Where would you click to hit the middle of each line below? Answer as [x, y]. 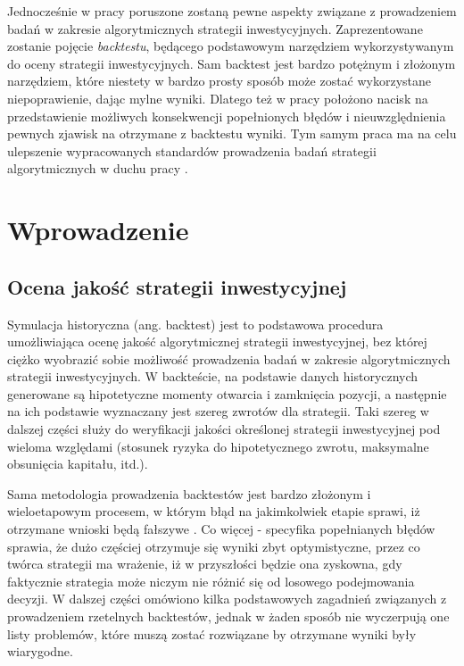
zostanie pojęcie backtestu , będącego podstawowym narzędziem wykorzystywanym [231, 46]
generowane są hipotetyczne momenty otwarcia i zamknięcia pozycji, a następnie [227, 393]
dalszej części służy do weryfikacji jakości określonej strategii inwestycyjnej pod [224, 429]
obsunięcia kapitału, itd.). [78, 464]
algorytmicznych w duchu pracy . [98, 168]
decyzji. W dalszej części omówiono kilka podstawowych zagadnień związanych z [227, 599]
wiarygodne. [40, 651]
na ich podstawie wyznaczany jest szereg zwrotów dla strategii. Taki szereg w [218, 411]
